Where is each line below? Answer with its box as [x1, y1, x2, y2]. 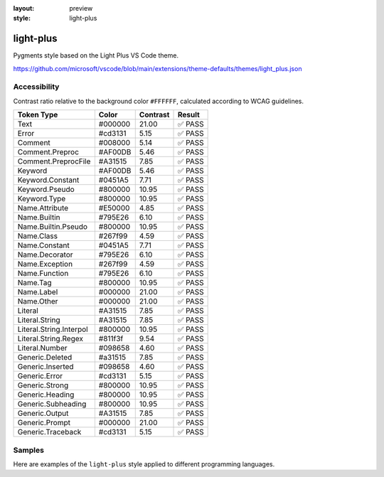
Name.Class [17, 231, 58, 241]
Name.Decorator [17, 250, 74, 259]
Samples [13, 445, 44, 455]
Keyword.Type [17, 194, 66, 204]
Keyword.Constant [17, 175, 80, 185]
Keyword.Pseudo [17, 185, 75, 195]
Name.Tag [17, 278, 53, 288]
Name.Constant [17, 240, 70, 250]
